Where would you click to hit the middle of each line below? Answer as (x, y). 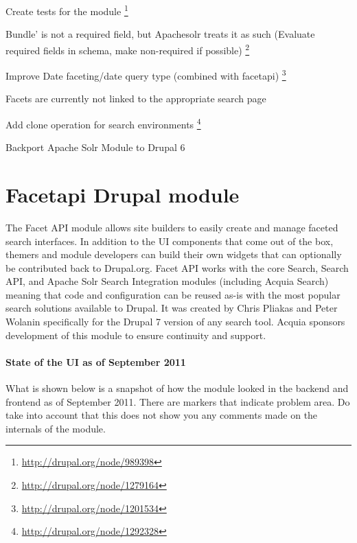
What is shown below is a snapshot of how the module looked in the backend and (177, 388)
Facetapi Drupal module (123, 194)
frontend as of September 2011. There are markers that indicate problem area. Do (178, 401)
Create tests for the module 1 (67, 10)
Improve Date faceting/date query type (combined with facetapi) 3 (146, 74)
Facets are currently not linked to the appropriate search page (136, 99)
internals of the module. (56, 428)
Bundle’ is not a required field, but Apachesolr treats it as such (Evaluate (160, 34)
